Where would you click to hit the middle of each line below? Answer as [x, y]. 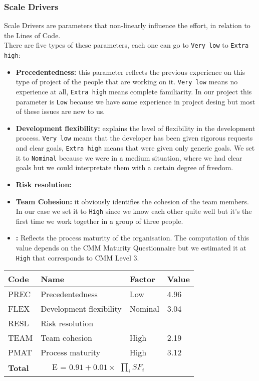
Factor [142, 279]
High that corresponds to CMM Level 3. [77, 257]
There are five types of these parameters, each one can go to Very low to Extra [126, 45]
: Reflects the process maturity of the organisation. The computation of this [133, 238]
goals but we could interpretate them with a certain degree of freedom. [124, 167]
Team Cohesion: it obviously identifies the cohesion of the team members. [132, 201]
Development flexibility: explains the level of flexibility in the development [136, 128]
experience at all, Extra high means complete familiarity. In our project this [134, 91]
